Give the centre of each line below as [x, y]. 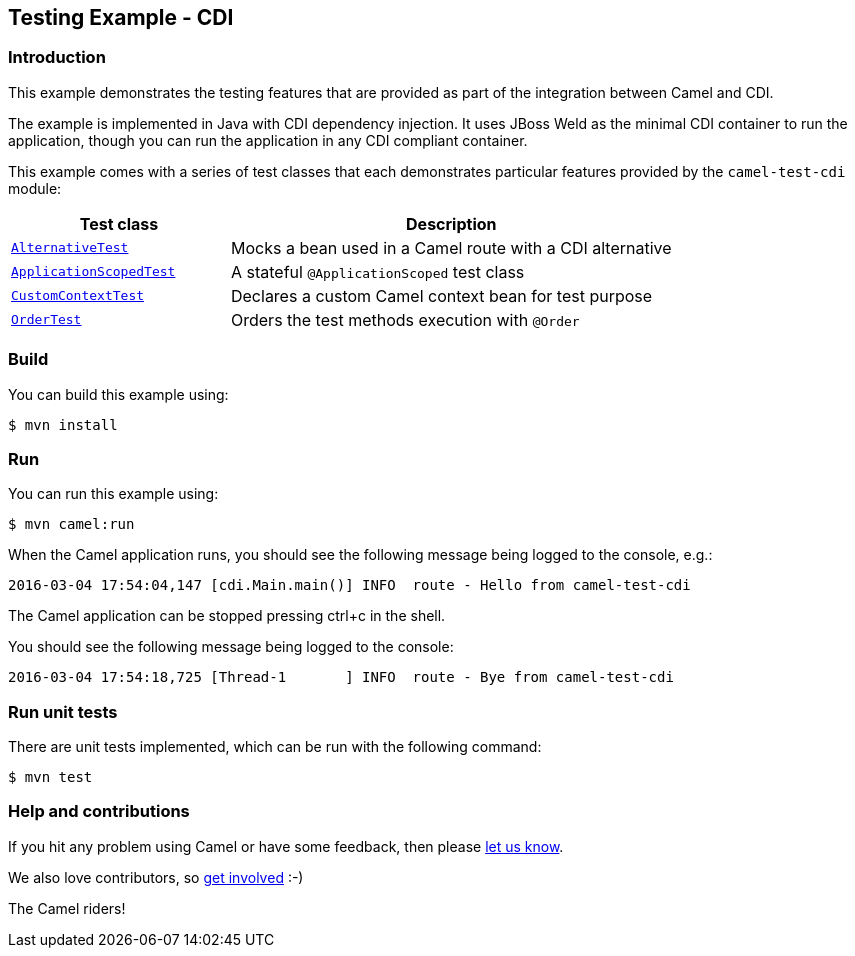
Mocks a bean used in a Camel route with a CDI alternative [451, 247]
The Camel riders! [67, 908]
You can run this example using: [113, 494]
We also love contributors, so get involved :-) [156, 877]
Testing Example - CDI [121, 17]
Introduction [57, 57]
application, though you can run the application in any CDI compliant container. [268, 140]
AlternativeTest [70, 248]
